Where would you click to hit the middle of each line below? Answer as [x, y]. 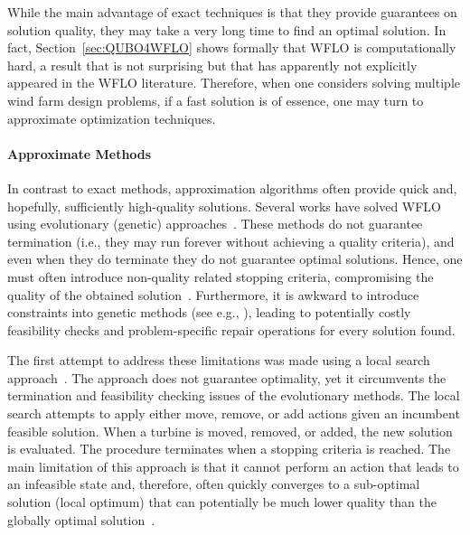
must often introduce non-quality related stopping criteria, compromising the [221, 276]
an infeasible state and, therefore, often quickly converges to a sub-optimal [214, 484]
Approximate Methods [80, 153]
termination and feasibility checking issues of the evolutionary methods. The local [234, 395]
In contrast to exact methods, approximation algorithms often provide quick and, [232, 188]
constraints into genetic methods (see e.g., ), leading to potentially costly [209, 312]
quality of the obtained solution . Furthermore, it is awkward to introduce [213, 294]
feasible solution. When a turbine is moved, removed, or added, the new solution [230, 431]
